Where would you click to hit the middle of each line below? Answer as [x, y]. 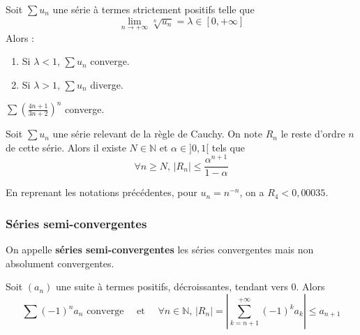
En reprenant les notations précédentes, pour [102, 192]
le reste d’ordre [313, 134]
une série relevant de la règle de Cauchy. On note [157, 134]
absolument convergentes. [60, 263]
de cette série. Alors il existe [66, 147]
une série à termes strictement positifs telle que [153, 9]
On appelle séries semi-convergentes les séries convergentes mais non [160, 250]
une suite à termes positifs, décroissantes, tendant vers [172, 286]
